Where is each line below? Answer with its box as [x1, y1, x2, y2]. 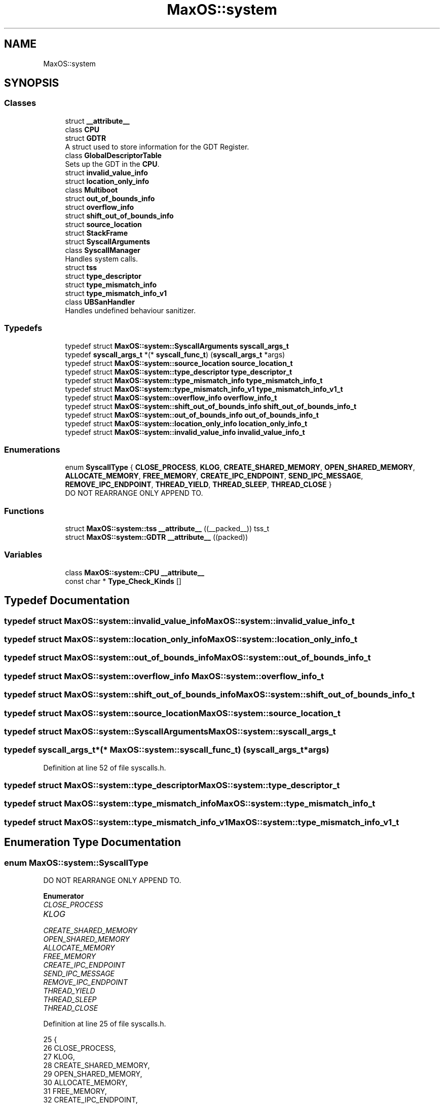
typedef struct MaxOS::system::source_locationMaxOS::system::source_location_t [4, 708, 341, 718]
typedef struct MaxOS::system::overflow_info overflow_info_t [65, 393, 277, 402]
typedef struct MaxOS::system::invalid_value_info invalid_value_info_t [65, 427, 305, 436]
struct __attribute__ [65, 116, 130, 125]
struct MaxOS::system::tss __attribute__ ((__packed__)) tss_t [65, 524, 270, 533]
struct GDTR [65, 133, 106, 142]
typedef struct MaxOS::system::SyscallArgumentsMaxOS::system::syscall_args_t [4, 726, 336, 737]
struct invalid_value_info [65, 168, 148, 177]
